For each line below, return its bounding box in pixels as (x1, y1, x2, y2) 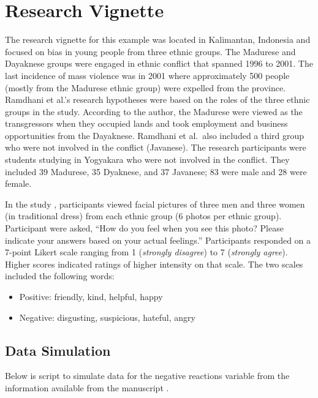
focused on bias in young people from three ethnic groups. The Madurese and (5, 45, 296, 58)
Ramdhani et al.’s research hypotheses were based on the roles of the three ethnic (5, 93, 310, 106)
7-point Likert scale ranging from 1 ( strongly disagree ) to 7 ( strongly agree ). (5, 246, 288, 258)
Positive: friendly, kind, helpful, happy (19, 290, 163, 302)
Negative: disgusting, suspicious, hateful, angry (19, 310, 195, 323)
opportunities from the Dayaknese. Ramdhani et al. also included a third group (5, 129, 305, 141)
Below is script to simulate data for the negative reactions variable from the (5, 369, 290, 382)
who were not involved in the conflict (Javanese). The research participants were (5, 141, 306, 154)
